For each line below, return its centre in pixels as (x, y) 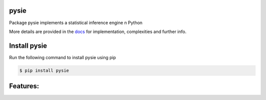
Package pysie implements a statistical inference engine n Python (76, 23)
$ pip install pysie (44, 70)
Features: (24, 86)
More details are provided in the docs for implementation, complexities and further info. (98, 32)
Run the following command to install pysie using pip (63, 57)
